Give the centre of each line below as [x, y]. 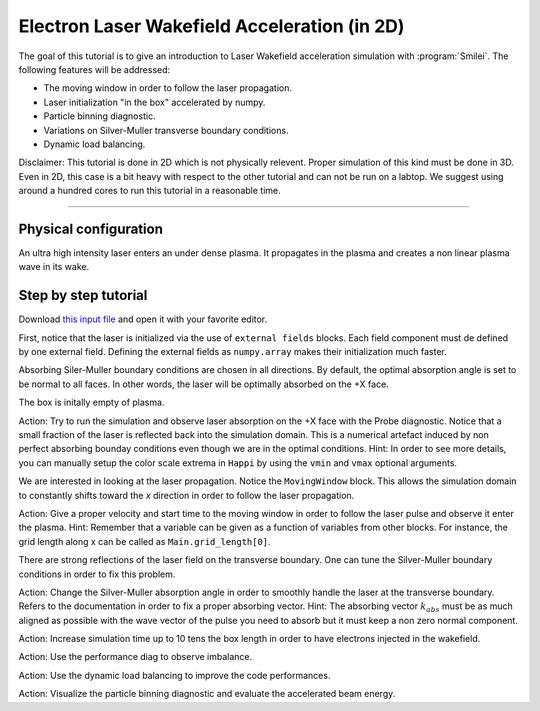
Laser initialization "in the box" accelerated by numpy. [154, 102]
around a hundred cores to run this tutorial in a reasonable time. [149, 191]
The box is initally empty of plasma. [91, 402]
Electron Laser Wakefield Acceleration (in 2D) [211, 26]
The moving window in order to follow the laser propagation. [167, 88]
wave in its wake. [54, 267]
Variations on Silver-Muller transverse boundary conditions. [166, 130]
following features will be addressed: [94, 69]
